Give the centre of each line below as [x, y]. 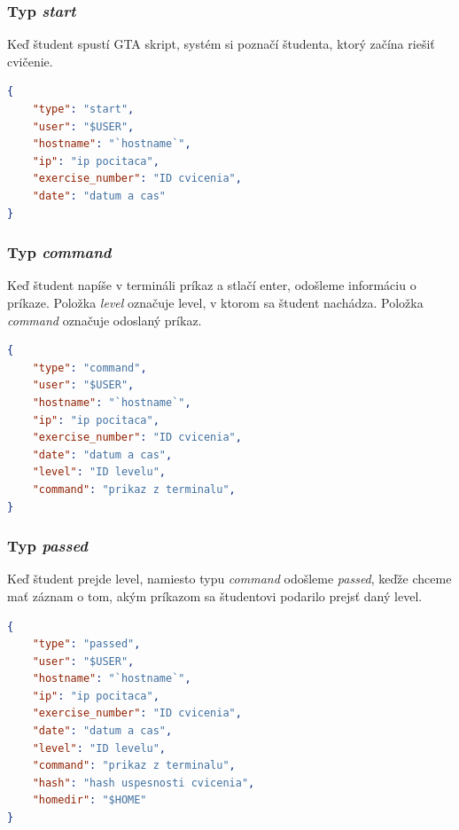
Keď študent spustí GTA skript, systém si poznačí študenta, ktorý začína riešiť [221, 44]
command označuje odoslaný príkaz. [105, 320]
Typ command [59, 252]
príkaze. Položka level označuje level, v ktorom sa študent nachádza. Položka [215, 302]
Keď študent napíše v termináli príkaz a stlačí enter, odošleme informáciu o [212, 285]
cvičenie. [30, 61]
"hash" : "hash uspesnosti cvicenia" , [144, 783]
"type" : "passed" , [86, 644]
